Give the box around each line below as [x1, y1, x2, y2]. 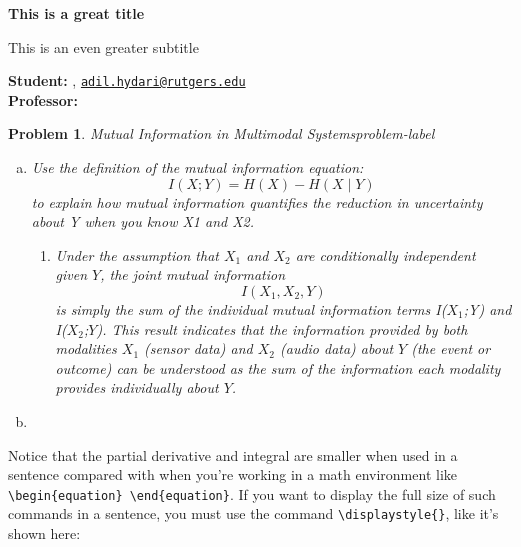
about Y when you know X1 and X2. [31, 211, 255, 232]
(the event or [411, 338, 491, 359]
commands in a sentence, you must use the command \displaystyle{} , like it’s [8, 503, 499, 524]
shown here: [8, 523, 81, 544]
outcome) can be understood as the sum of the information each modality [55, 357, 501, 378]
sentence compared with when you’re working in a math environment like [8, 464, 457, 485]
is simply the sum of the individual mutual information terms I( [55, 299, 447, 319]
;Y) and [463, 299, 512, 319]
